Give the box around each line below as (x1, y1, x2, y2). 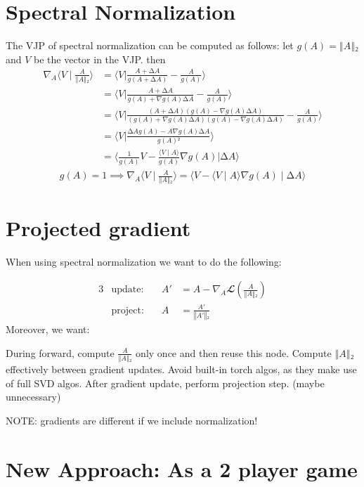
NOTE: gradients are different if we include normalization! (6, 413, 258, 427)
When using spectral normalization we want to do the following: (6, 254, 282, 268)
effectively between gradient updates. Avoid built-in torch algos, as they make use (6, 361, 357, 376)
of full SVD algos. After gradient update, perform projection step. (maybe (6, 375, 325, 390)
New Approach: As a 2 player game (6, 454, 358, 483)
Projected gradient (6, 213, 191, 242)
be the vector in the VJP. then (34, 51, 166, 66)
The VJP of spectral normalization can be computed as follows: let (6, 38, 294, 53)
